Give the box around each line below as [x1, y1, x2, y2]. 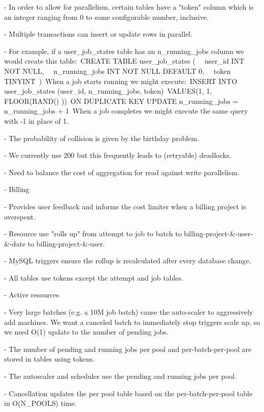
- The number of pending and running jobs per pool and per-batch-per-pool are [4, 343, 252, 354]
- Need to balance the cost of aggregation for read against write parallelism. [4, 167, 240, 177]
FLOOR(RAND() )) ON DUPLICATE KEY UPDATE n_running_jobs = [4, 95, 239, 106]
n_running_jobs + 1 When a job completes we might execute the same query [4, 105, 248, 116]
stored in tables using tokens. [4, 353, 95, 364]
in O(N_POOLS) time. [4, 398, 77, 408]
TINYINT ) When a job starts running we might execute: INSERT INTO [4, 75, 238, 86]
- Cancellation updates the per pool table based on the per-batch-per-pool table [4, 388, 253, 398]
